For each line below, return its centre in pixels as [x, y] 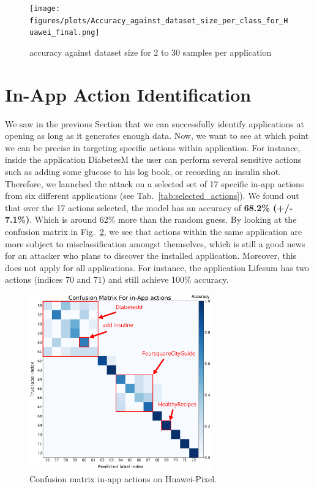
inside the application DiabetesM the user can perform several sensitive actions [153, 159]
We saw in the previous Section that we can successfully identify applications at [155, 123]
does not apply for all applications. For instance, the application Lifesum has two [157, 267]
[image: [45, 9]
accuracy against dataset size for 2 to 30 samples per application [151, 52]
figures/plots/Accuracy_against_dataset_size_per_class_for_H [159, 21]
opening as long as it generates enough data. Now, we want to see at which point [157, 136]
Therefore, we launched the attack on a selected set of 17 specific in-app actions [155, 183]
